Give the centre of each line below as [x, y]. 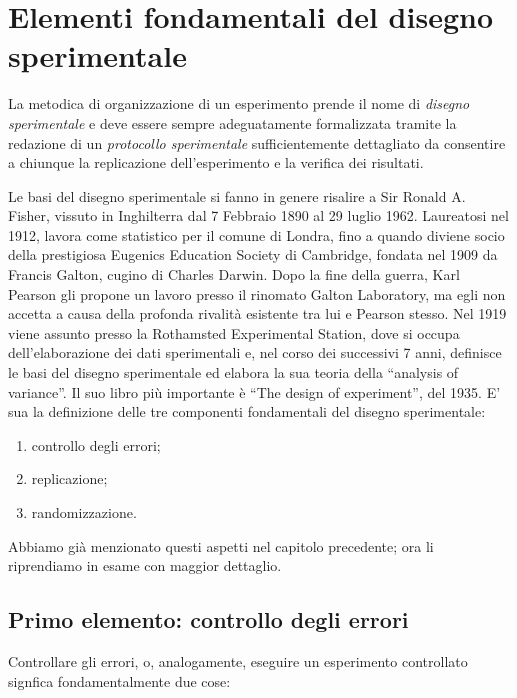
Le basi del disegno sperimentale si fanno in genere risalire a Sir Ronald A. [237, 195]
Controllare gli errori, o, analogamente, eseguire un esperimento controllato [238, 660]
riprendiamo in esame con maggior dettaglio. [145, 565]
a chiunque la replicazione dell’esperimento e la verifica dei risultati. [216, 162]
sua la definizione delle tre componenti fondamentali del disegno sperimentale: [247, 411]
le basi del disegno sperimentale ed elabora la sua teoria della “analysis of [233, 372]
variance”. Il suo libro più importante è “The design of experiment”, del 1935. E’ [254, 391]
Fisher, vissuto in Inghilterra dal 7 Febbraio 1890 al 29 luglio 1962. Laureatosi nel [258, 215]
